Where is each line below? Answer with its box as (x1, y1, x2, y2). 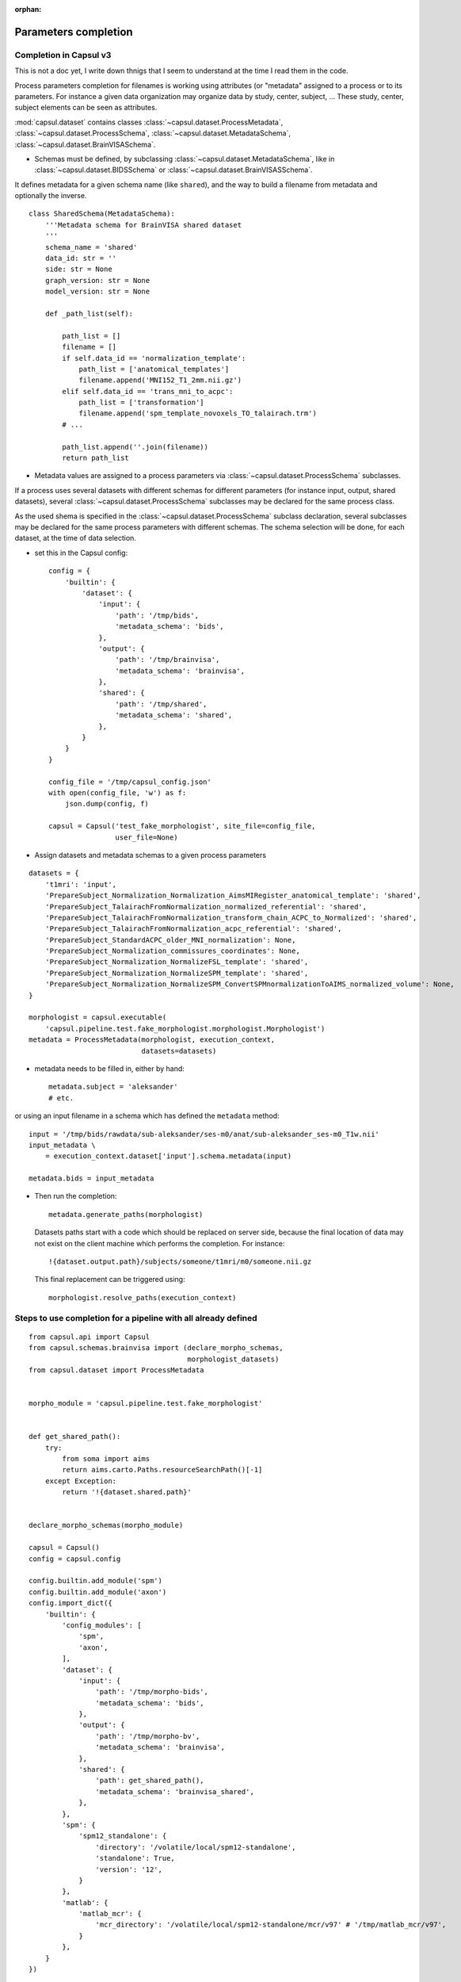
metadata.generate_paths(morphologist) (48, 1210, 204, 1219)
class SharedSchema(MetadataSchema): (29, 209, 176, 218)
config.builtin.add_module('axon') (29, 1587, 167, 1597)
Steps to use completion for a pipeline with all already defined (14, 1312, 257, 1323)
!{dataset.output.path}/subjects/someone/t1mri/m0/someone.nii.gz (48, 1257, 312, 1266)
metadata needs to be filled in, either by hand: (34, 1063, 185, 1073)
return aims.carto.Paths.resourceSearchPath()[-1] (62, 1465, 263, 1475)
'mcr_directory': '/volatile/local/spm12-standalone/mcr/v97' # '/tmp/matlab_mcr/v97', (95, 1920, 447, 1930)
